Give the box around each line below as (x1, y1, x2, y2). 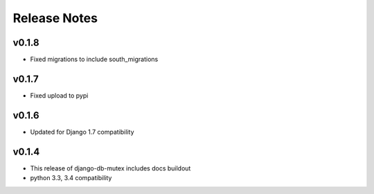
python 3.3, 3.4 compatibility (30, 174, 112, 182)
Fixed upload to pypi (30, 91, 89, 100)
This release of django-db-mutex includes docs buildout (30, 164, 191, 173)
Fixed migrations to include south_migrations (30, 55, 159, 64)
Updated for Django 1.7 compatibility (30, 127, 134, 136)
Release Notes (12, 10, 98, 26)
